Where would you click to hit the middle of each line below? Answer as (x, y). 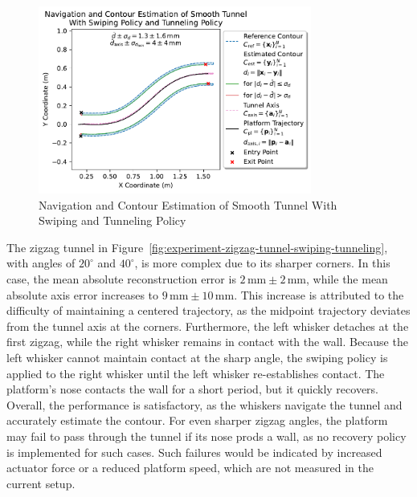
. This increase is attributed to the (319, 294)
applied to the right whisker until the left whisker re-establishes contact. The (196, 373)
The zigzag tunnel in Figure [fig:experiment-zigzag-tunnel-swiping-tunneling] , (197, 247)
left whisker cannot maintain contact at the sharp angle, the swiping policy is (197, 357)
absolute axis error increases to (83, 294)
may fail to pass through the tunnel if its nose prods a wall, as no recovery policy (206, 436)
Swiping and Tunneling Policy (112, 220)
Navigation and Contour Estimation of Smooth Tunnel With (188, 204)
